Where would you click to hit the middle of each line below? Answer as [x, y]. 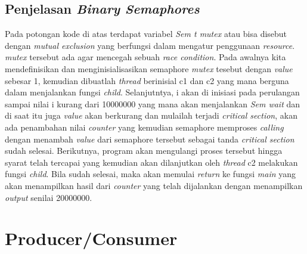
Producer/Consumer [91, 238]
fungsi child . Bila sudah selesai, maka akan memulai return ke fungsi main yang [151, 174]
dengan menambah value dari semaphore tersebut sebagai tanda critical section [150, 139]
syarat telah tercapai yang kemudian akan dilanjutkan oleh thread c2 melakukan [151, 162]
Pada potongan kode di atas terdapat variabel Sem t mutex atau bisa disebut [146, 34]
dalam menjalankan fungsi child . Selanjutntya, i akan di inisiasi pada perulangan [152, 92]
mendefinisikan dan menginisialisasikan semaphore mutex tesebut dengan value [149, 68]
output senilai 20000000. [49, 197]
